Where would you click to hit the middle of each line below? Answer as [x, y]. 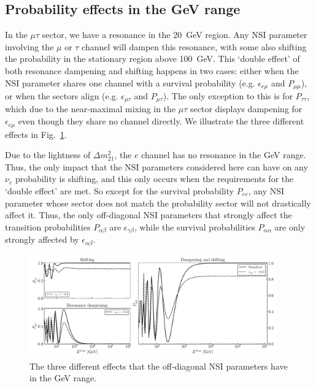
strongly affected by [42, 239]
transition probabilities [48, 226]
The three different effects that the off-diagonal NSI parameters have [159, 366]
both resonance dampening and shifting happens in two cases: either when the [152, 70]
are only [290, 226]
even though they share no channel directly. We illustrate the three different [161, 121]
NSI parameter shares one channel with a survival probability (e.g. [130, 82]
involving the [29, 46]
